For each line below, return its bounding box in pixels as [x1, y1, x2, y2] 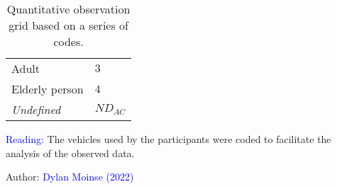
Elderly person [11, 81, 84, 97]
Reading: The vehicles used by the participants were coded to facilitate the [6, 132, 331, 146]
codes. [53, 33, 84, 50]
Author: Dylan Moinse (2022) [6, 169, 134, 184]
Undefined [11, 101, 61, 118]
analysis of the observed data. [6, 145, 135, 160]
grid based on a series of [9, 17, 128, 33]
